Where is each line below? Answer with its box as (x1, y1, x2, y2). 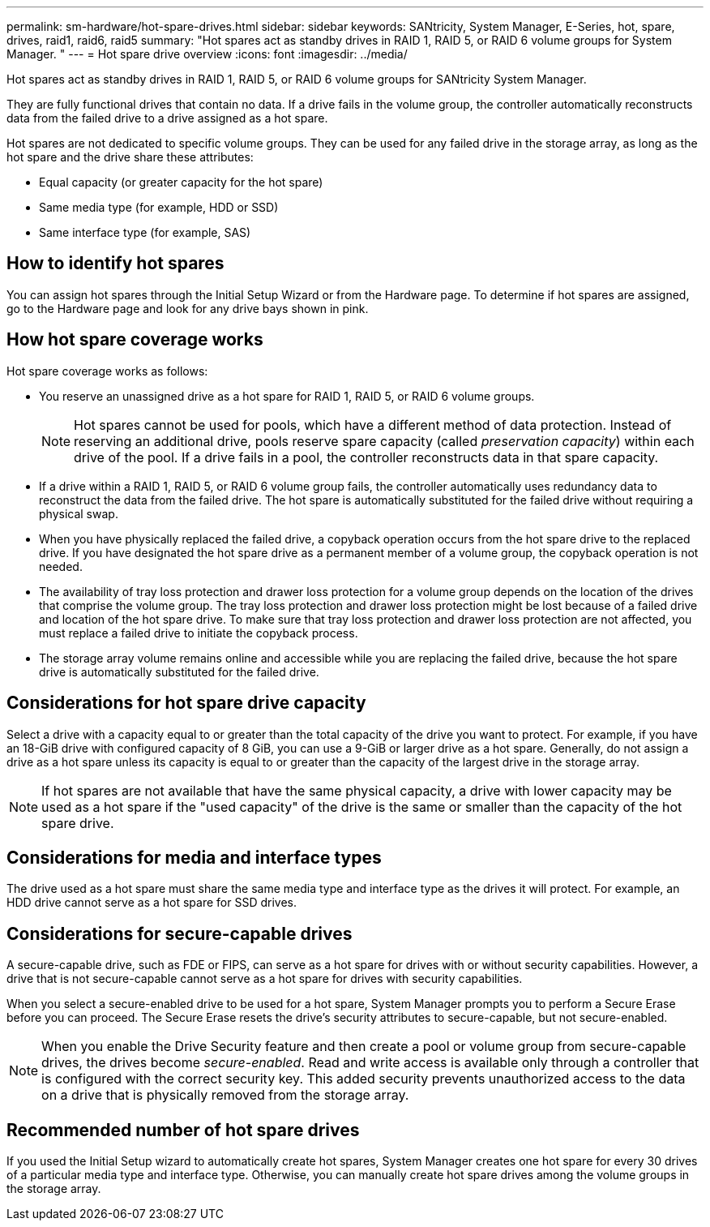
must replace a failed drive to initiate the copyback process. (39, 625, 358, 640)
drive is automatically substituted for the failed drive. (39, 664, 319, 679)
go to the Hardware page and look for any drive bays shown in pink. (6, 301, 369, 315)
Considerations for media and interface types (6, 847, 382, 868)
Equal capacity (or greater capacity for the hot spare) (39, 175, 323, 189)
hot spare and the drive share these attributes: (6, 150, 254, 164)
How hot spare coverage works (6, 329, 263, 350)
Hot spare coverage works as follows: (6, 363, 208, 378)
